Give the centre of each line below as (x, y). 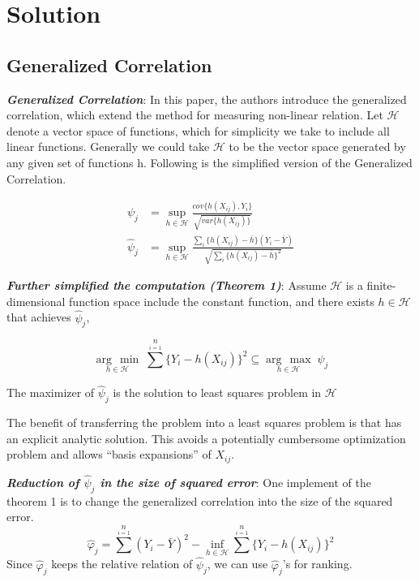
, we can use (237, 564)
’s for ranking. (317, 564)
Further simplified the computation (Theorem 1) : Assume (167, 285)
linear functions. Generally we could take (108, 147)
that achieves (39, 317)
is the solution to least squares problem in (217, 392)
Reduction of (43, 482)
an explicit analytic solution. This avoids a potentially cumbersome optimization (206, 438)
